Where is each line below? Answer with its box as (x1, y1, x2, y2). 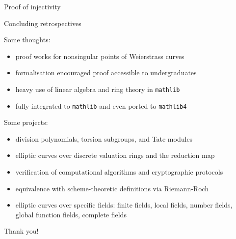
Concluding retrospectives (4, 18, 81, 28)
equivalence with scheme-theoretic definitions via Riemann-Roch (15, 183, 209, 193)
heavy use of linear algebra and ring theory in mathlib (15, 84, 180, 94)
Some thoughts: (4, 34, 51, 45)
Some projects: (4, 117, 48, 127)
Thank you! (4, 226, 39, 236)
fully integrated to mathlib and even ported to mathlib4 (15, 100, 187, 111)
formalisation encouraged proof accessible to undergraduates (15, 67, 197, 78)
